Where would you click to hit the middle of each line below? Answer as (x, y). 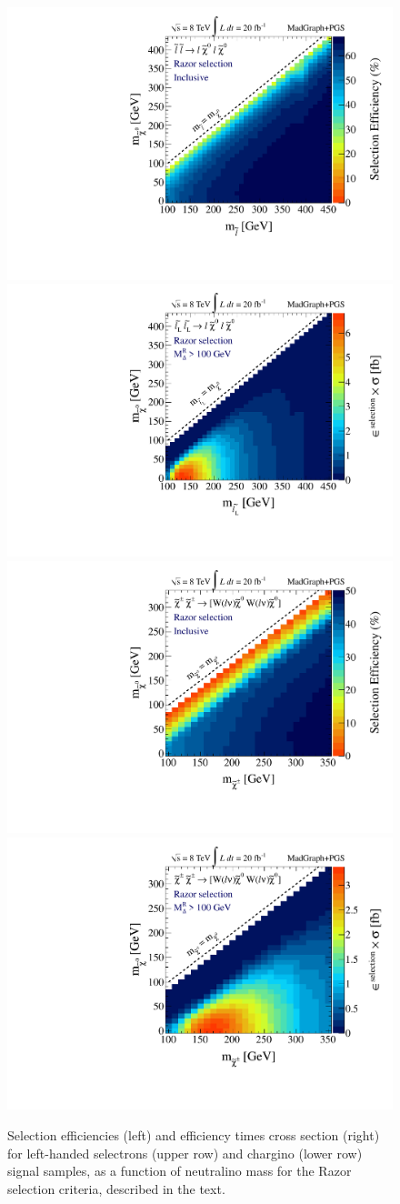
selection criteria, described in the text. (116, 1188)
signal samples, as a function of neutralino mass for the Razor (180, 1171)
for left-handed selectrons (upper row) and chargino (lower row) (185, 1153)
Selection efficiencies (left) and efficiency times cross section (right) (194, 1135)
